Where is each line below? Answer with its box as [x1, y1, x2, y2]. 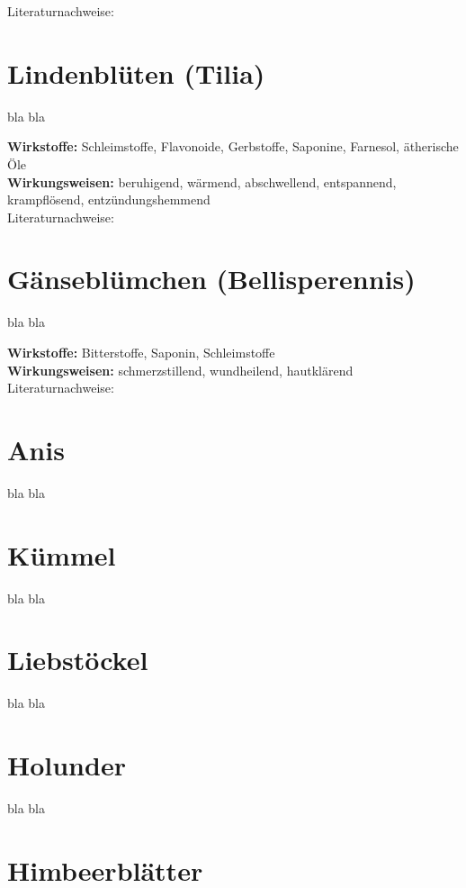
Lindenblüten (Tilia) [7, 54, 265, 91]
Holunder [7, 747, 126, 784]
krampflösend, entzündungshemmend [7, 190, 211, 209]
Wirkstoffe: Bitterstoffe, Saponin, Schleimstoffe [7, 343, 275, 361]
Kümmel [7, 536, 116, 573]
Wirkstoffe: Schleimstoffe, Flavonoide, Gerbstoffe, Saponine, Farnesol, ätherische [7, 137, 459, 156]
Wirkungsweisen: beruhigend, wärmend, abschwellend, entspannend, [7, 172, 397, 191]
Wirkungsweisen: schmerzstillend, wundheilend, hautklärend [7, 360, 354, 379]
